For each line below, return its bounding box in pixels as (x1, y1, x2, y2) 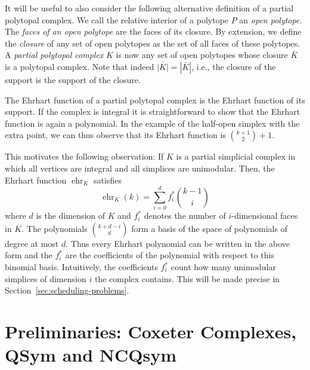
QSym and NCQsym (5, 343, 176, 367)
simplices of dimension (5, 272, 86, 285)
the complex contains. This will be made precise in (94, 272, 280, 285)
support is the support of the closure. (5, 73, 141, 85)
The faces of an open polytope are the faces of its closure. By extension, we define (5, 25, 302, 38)
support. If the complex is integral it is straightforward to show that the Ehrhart (5, 105, 300, 118)
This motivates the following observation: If (5, 150, 164, 163)
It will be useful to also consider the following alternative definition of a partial (5, 2, 294, 14)
